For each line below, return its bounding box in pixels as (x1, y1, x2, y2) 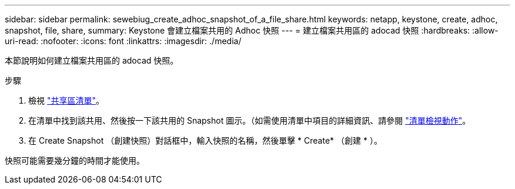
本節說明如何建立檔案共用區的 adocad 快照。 (5, 55, 179, 65)
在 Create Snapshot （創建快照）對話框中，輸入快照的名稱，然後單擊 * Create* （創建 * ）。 (28, 135, 382, 145)
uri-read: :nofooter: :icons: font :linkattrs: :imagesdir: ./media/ (5, 36, 242, 46)
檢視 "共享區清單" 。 (28, 95, 104, 105)
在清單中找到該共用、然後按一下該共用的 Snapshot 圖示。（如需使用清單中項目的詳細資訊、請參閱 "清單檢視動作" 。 (28, 115, 471, 125)
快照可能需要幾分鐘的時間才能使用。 (5, 155, 145, 165)
